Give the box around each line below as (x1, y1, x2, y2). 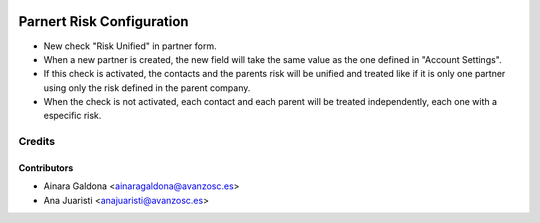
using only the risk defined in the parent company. (43, 81, 251, 94)
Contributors (18, 162, 74, 174)
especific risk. (43, 110, 102, 122)
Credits (18, 135, 55, 149)
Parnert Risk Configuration (18, 13, 189, 30)
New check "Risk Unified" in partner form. (43, 40, 217, 52)
